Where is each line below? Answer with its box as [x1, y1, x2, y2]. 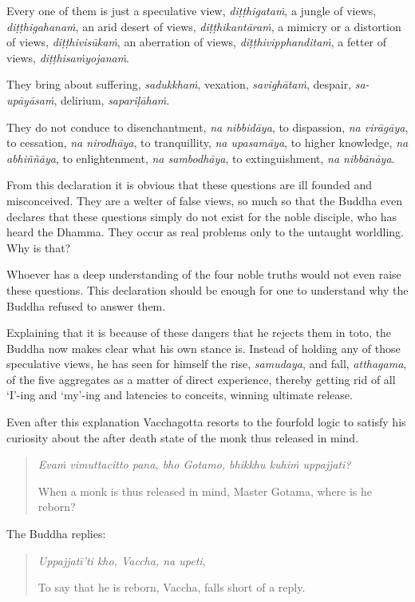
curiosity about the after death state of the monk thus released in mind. [6, 429, 359, 446]
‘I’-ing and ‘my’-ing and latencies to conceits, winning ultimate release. [6, 386, 353, 403]
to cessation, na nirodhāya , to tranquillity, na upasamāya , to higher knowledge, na [6, 134, 409, 151]
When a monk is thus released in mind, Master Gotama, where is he [38, 482, 373, 499]
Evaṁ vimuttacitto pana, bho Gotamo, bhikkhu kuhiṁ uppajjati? [38, 456, 351, 473]
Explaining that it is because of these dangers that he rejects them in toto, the [6, 324, 392, 341]
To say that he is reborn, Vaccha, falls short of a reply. [38, 579, 306, 596]
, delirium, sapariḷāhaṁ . [53, 91, 170, 108]
